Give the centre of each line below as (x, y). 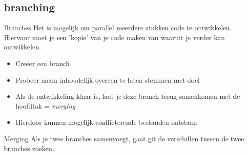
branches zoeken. (29, 148)
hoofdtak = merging (45, 105)
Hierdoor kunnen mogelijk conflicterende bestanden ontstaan (106, 122)
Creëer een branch (42, 63)
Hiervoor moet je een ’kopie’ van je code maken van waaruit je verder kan (114, 37)
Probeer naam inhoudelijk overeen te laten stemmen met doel (107, 79)
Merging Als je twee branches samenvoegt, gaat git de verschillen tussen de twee (124, 138)
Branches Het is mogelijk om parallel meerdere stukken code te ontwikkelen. (118, 28)
